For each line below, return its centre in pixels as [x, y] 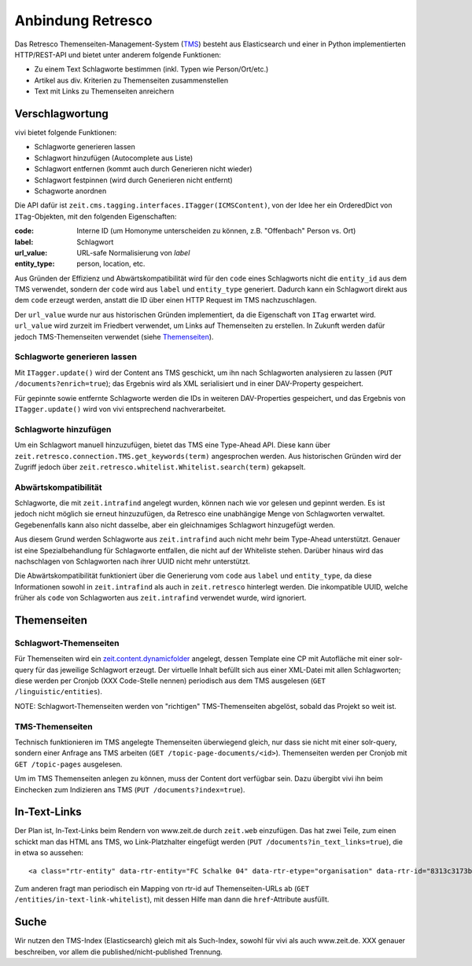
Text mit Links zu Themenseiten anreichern [104, 91]
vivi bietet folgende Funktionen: [66, 133]
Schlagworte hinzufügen [63, 429]
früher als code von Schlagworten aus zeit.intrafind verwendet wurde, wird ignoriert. [160, 598]
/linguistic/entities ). [58, 692]
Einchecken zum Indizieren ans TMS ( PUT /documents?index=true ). [130, 789]
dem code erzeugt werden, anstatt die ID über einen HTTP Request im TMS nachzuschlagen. [166, 300]
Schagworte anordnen [70, 191]
